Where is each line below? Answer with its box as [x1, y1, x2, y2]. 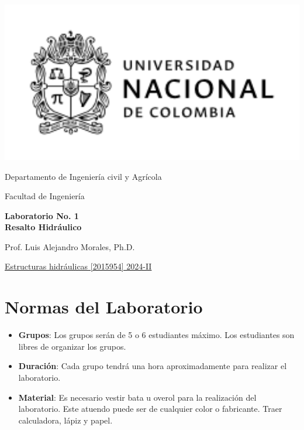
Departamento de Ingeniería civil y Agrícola [5, 170, 162, 182]
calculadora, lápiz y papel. [18, 414, 113, 426]
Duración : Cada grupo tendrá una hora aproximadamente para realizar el [18, 360, 287, 372]
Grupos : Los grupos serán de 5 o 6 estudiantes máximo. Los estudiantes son [18, 329, 295, 341]
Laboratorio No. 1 [5, 209, 79, 221]
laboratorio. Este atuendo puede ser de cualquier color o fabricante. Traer [18, 402, 282, 415]
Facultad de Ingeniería [5, 190, 85, 202]
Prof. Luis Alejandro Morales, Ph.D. [5, 240, 135, 252]
